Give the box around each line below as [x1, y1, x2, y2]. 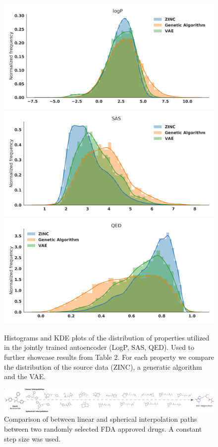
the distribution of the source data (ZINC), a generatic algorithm [4, 361, 202, 372]
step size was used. [4, 433, 61, 444]
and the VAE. [4, 371, 46, 382]
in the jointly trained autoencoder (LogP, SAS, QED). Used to [4, 342, 195, 352]
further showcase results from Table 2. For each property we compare [4, 351, 214, 362]
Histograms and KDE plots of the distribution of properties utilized [4, 332, 210, 342]
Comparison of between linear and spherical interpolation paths [4, 414, 197, 424]
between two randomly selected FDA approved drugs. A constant [4, 423, 202, 434]
